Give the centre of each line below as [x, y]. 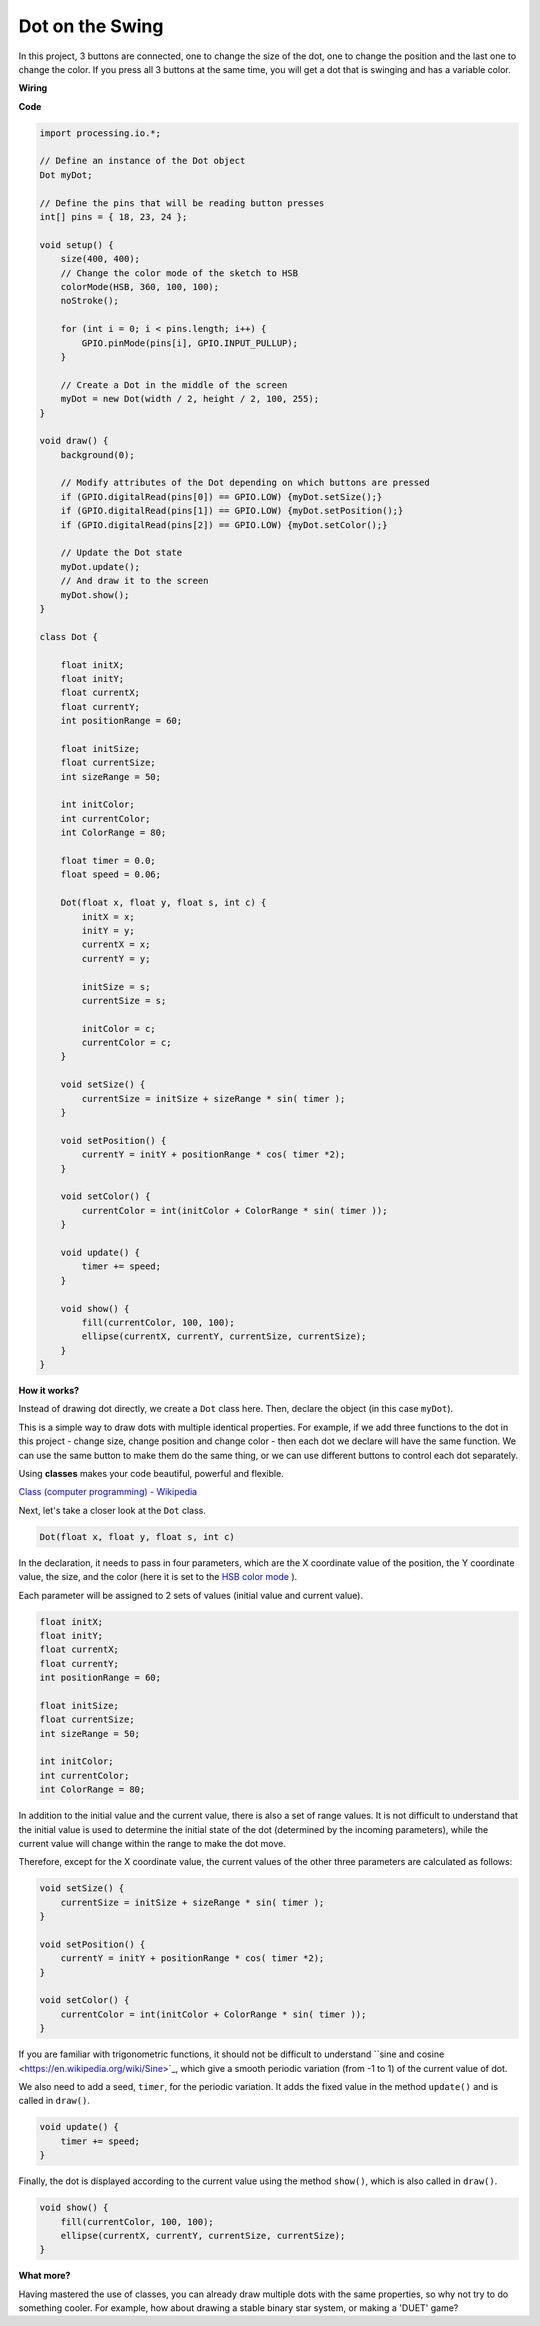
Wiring [33, 88]
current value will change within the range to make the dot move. [152, 1843]
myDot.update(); [100, 566]
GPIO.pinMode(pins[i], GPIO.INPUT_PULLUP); [190, 343]
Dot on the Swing [91, 26]
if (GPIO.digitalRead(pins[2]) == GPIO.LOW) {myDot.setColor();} [224, 524]
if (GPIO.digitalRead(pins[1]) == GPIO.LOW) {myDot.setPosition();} [232, 511]
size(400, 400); [100, 259]
